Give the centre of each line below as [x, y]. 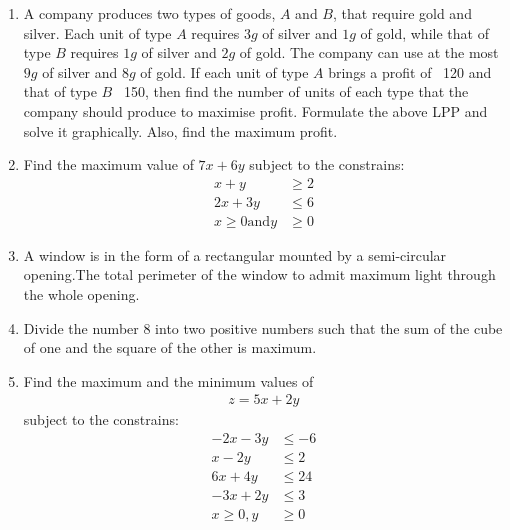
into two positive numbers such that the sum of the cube [329, 327]
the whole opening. [81, 294]
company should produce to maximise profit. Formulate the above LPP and [255, 110]
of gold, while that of [424, 32]
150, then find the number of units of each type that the [296, 91]
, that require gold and [402, 13]
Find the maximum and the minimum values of [168, 380]
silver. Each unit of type [97, 32]
